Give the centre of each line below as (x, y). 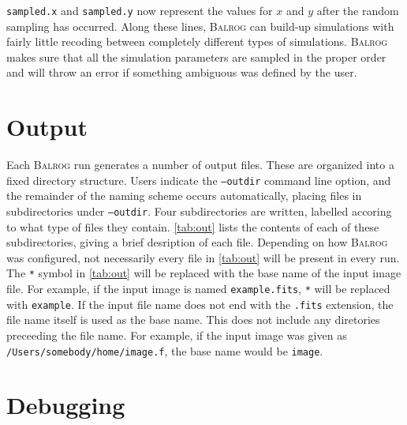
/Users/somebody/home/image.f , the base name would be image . (165, 350)
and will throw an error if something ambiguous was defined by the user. (182, 72)
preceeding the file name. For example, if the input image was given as (177, 335)
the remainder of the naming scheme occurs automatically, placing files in (184, 196)
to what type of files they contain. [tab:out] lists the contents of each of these (193, 226)
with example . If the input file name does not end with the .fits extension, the (200, 304)
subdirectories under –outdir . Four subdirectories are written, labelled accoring (199, 211)
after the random (358, 10)
